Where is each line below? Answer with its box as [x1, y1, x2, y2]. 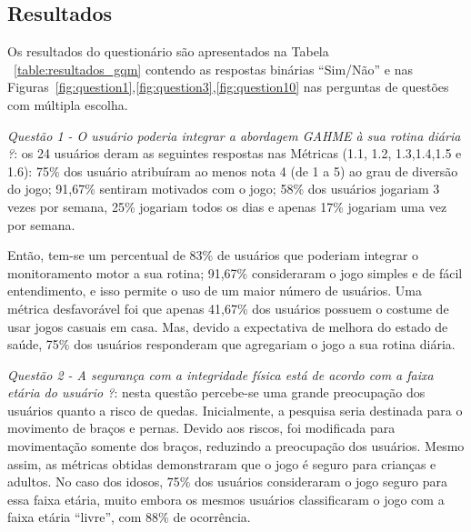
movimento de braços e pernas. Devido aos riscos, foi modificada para [7, 418, 396, 437]
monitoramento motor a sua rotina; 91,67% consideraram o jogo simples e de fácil [7, 263, 463, 282]
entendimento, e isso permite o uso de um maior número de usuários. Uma [7, 281, 422, 300]
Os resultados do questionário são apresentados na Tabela [7, 42, 329, 61]
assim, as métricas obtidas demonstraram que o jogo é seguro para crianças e [7, 454, 436, 473]
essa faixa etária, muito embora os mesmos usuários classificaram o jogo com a [7, 489, 445, 508]
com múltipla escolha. [7, 95, 128, 114]
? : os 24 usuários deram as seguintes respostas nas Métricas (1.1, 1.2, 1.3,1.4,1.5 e [7, 144, 462, 163]
